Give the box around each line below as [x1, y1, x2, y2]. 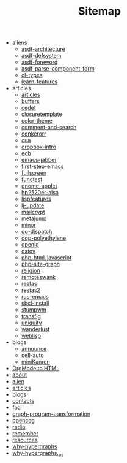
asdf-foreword [21, 58, 58, 66]
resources [12, 437, 38, 444]
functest [21, 176, 43, 183]
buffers [21, 98, 40, 105]
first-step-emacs [21, 163, 64, 170]
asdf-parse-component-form [21, 65, 95, 72]
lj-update [21, 202, 45, 209]
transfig [21, 313, 42, 320]
